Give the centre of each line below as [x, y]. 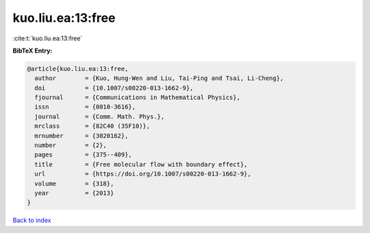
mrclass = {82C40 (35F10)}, [92, 126]
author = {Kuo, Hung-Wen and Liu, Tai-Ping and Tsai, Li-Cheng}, [159, 78]
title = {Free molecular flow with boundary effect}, [141, 164]
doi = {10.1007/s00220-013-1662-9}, [114, 88]
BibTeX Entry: [33, 51]
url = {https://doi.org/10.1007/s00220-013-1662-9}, [143, 174]
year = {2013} [74, 193]
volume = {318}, [74, 183]
